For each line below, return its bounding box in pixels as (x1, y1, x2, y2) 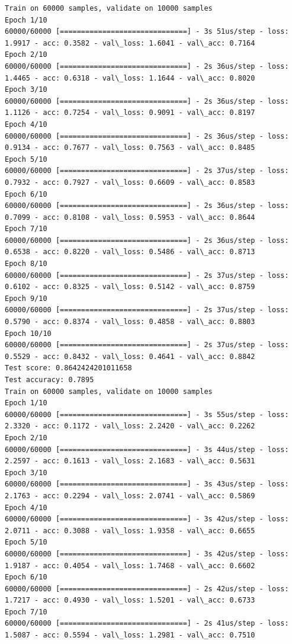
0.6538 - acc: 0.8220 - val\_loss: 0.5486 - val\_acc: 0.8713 (5, 248, 255, 257)
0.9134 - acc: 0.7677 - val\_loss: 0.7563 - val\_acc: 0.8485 (5, 143, 255, 152)
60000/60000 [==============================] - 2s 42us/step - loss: (5, 584, 289, 593)
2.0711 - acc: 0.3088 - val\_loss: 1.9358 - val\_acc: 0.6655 (5, 526, 255, 535)
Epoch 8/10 (5, 259, 47, 268)
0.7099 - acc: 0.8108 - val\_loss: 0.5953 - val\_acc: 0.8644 (5, 213, 255, 222)
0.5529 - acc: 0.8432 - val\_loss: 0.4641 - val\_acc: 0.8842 (5, 352, 255, 361)
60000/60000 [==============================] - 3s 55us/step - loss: (5, 410, 289, 419)
